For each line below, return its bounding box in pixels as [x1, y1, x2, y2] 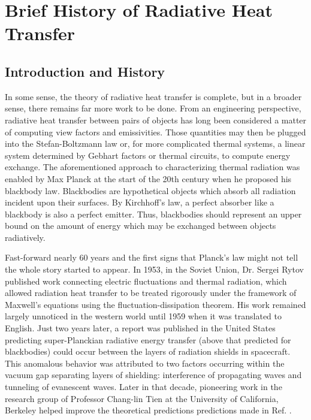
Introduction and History [5, 62, 165, 80]
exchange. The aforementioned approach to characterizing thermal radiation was [5, 161, 300, 173]
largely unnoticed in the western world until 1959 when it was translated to [5, 310, 282, 322]
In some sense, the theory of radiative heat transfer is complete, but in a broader [5, 90, 302, 102]
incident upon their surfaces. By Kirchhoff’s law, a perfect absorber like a [5, 196, 274, 209]
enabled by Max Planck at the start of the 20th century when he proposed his [5, 172, 292, 185]
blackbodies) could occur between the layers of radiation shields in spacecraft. [5, 345, 291, 358]
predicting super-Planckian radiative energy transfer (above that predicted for [5, 333, 291, 346]
